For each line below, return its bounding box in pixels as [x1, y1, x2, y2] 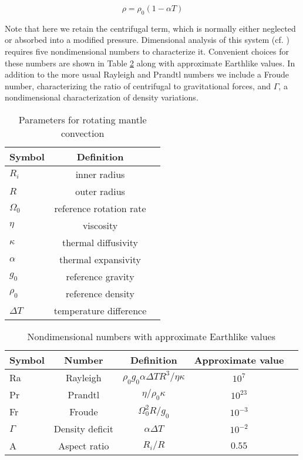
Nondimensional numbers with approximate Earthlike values [27, 329, 275, 343]
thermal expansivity [59, 252, 141, 266]
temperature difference [53, 303, 147, 317]
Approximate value [194, 352, 284, 367]
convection [60, 126, 105, 140]
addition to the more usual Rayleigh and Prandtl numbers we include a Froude [5, 68, 289, 80]
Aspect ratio [58, 438, 109, 452]
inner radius [75, 167, 125, 181]
